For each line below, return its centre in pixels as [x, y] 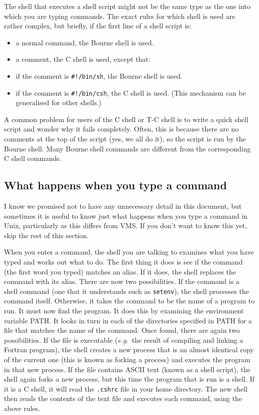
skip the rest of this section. [46, 235]
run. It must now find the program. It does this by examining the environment [124, 311]
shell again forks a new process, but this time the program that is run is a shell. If [129, 379]
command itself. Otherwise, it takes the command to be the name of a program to [129, 301]
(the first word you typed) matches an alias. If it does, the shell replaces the [120, 271]
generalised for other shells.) [59, 102]
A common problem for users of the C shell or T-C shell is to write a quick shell [126, 119]
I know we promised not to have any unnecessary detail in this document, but [123, 206]
